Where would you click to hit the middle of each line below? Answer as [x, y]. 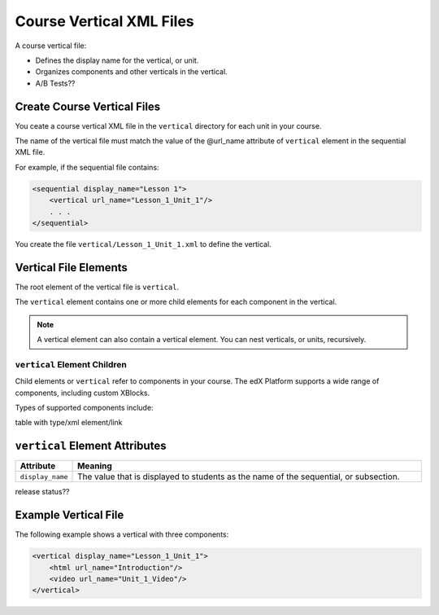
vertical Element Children [71, 364]
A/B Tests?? [55, 83]
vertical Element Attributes [91, 446]
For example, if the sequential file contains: [87, 167]
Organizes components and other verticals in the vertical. [131, 72]
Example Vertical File [70, 515]
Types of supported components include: [84, 407]
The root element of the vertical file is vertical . [97, 287]
